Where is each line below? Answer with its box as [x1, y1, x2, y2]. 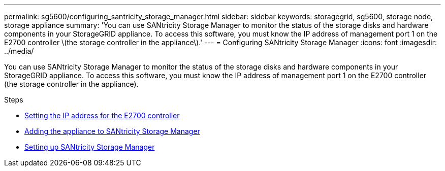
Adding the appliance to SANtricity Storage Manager [24, 127, 200, 135]
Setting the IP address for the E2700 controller [24, 111, 180, 120]
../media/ [4, 47, 34, 55]
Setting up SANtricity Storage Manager [24, 143, 155, 151]
